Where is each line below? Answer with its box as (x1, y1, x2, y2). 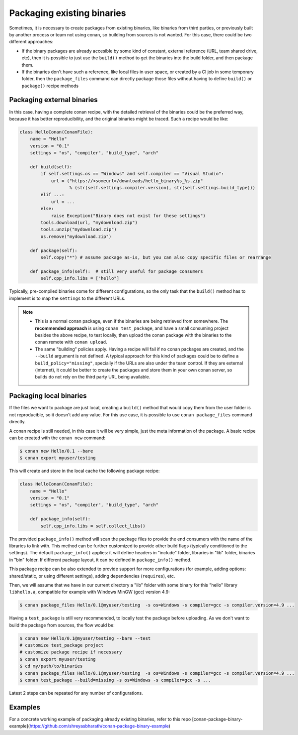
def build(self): (30, 164, 73, 169)
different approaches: (9, 39, 54, 45)
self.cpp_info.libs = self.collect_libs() (40, 523, 146, 529)
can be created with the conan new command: (9, 435, 106, 441)
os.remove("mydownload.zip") (40, 234, 112, 239)
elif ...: (40, 192, 65, 198)
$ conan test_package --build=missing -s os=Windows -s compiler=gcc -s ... (19, 677, 211, 683)
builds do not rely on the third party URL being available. (35, 374, 150, 380)
